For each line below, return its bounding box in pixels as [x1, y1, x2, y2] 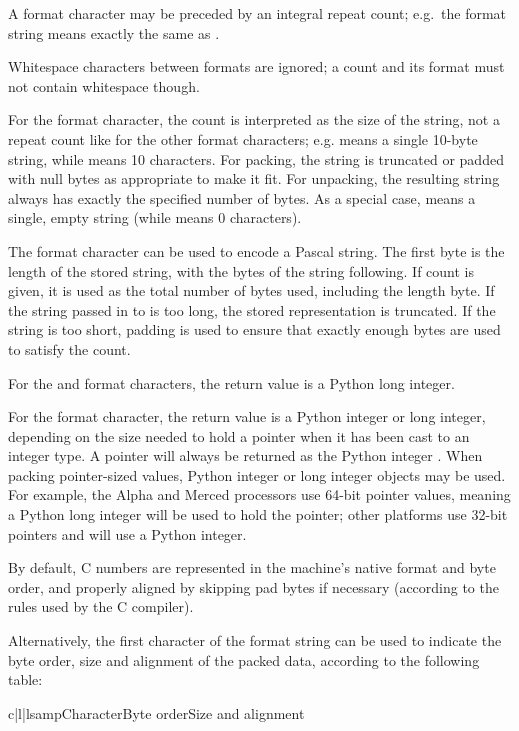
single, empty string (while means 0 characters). [8, 207, 302, 228]
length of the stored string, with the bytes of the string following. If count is [8, 260, 475, 281]
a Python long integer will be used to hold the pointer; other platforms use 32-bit [8, 504, 508, 525]
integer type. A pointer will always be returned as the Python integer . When [8, 445, 483, 466]
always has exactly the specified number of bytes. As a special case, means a [8, 187, 476, 208]
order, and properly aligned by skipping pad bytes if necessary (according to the [8, 576, 499, 597]
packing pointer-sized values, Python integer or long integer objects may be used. [8, 464, 506, 485]
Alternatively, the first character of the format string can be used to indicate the [8, 630, 502, 651]
